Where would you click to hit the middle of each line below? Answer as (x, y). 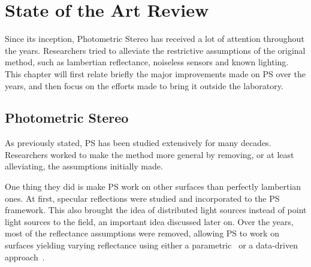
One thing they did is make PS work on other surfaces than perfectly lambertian (153, 186)
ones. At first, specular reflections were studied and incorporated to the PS (142, 198)
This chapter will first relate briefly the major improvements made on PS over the (155, 73)
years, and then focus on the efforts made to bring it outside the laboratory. (144, 85)
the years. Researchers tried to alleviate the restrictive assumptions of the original (155, 50)
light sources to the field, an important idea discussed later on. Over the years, (149, 221)
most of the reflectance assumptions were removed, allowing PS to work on (142, 233)
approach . (25, 257)
